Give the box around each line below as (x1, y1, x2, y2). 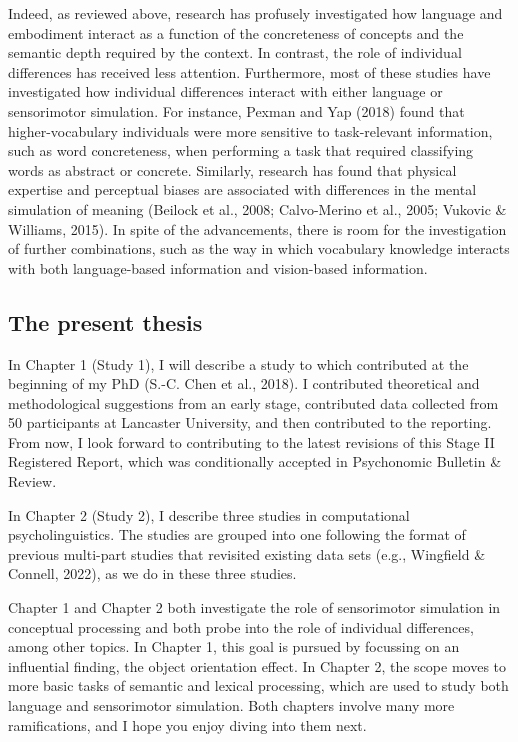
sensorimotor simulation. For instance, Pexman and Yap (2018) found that (8, 100, 465, 121)
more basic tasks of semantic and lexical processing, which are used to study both (8, 675, 509, 696)
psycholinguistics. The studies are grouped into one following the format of (8, 524, 466, 545)
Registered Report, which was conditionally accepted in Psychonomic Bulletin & (8, 451, 502, 472)
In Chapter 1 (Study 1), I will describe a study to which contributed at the (8, 353, 469, 374)
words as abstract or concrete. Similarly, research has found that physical (8, 159, 457, 180)
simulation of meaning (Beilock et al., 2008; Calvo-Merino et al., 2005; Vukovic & (8, 198, 507, 219)
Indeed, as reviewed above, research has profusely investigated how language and (8, 3, 503, 23)
